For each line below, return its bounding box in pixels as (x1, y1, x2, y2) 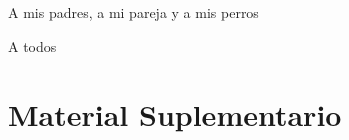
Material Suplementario (8, 94, 342, 135)
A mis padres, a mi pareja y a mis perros (8, 2, 259, 22)
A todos (8, 35, 57, 56)
